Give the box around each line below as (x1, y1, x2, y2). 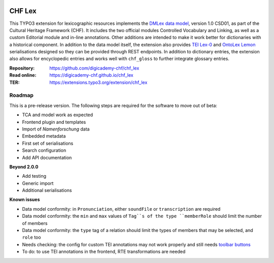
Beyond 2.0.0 (9, 163, 39, 170)
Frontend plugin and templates (22, 119, 86, 125)
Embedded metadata (22, 133, 66, 139)
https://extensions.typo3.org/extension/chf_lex (49, 79, 148, 85)
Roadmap (9, 92, 34, 99)
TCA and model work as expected (22, 112, 93, 118)
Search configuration (22, 147, 66, 153)
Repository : (9, 65, 35, 71)
